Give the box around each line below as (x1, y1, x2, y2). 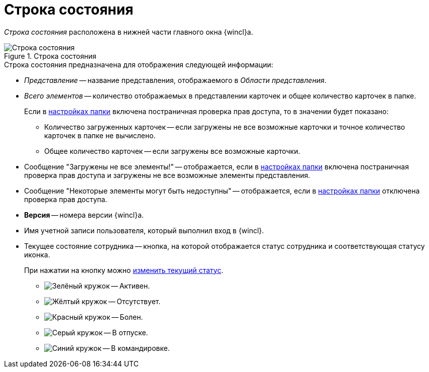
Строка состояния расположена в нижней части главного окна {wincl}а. (4, 27, 253, 36)
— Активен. (111, 281, 150, 290)
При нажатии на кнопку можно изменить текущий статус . (24, 265, 224, 274)
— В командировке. (102, 343, 170, 352)
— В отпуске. (103, 328, 148, 337)
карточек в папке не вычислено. (44, 131, 156, 140)
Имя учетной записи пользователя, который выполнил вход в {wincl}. (24, 226, 264, 235)
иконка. (24, 250, 50, 259)
